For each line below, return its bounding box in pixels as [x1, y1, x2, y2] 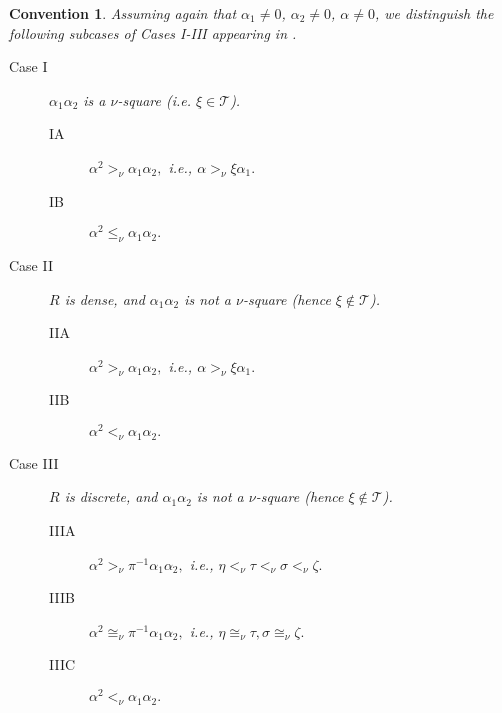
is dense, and [64, 288, 145, 309]
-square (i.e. [117, 89, 192, 110]
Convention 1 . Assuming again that [9, 3, 237, 23]
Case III [9, 452, 59, 473]
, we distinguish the [374, 3, 494, 23]
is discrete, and [64, 486, 158, 507]
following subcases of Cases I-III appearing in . [9, 22, 297, 43]
